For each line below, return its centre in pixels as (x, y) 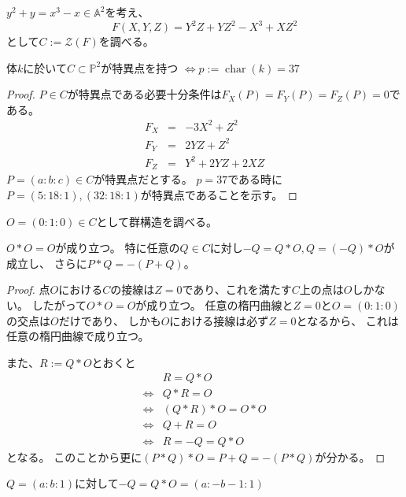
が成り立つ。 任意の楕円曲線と (214, 304)
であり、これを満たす (237, 289)
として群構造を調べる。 (157, 221)
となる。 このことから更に (74, 456)
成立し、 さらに (47, 263)
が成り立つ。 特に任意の (118, 248)
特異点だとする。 (149, 179)
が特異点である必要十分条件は (144, 94)
